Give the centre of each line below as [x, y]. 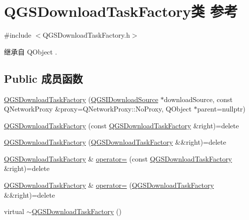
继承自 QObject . [31, 51]
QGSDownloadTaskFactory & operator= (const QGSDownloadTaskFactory [118, 158]
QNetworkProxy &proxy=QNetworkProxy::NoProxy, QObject [98, 109]
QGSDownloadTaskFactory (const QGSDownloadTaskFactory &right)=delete [122, 125]
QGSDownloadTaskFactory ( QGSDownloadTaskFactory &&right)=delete [115, 142]
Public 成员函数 [43, 78]
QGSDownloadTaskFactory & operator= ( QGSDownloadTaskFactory [109, 185]
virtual [14, 211]
